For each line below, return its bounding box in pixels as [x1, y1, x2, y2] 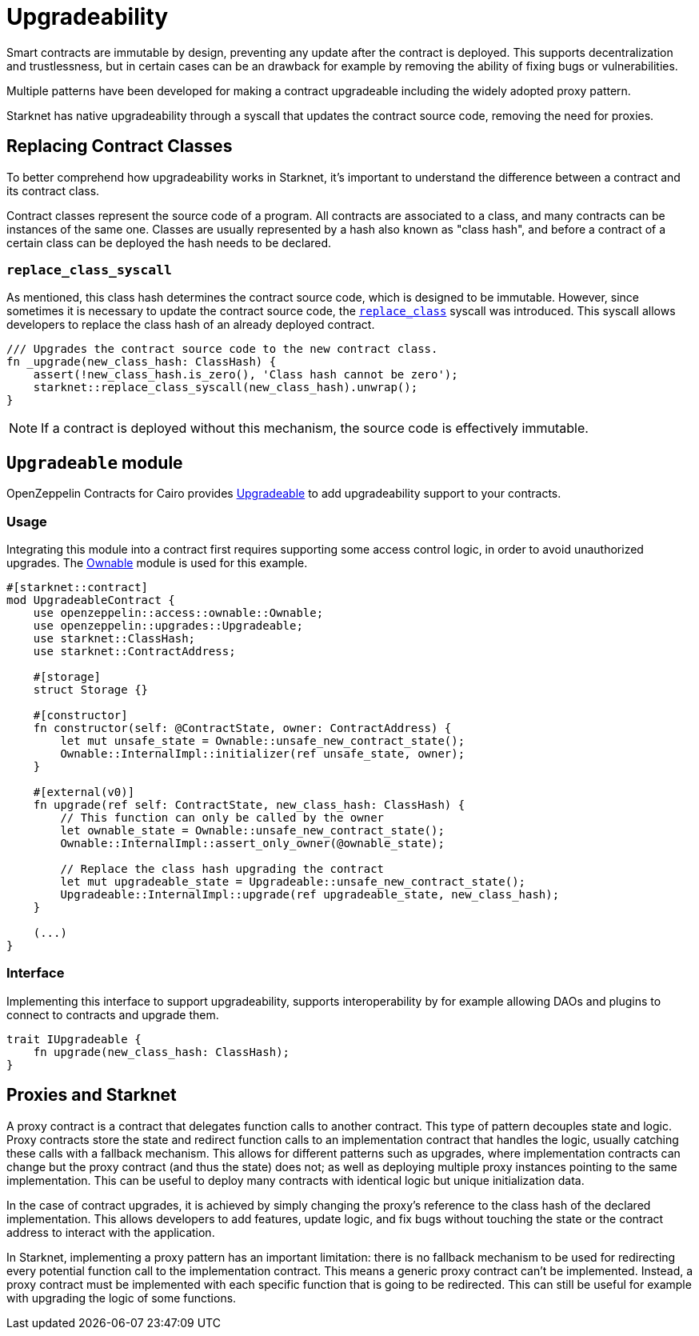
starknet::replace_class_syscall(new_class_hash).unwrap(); [33, 381, 418, 394]
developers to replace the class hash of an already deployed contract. [6, 318, 375, 332]
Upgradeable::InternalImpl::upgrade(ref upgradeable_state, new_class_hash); [60, 887, 560, 901]
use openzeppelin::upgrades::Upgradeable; [33, 618, 303, 632]
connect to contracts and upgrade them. [6, 1007, 219, 1022]
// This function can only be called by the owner [60, 810, 385, 824]
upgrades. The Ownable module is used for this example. [6, 555, 308, 570]
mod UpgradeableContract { [6, 593, 175, 606]
